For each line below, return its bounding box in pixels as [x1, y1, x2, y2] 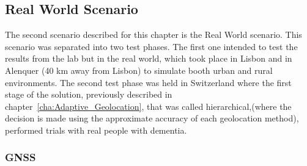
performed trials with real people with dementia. [5, 123, 187, 136]
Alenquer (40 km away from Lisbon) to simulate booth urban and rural [5, 63, 273, 76]
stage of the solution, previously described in [5, 88, 172, 101]
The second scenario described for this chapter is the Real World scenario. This [5, 28, 302, 41]
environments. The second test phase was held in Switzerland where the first [5, 76, 292, 88]
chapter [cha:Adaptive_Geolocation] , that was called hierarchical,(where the [5, 99, 292, 112]
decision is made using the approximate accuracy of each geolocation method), [5, 112, 299, 125]
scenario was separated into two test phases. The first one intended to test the [5, 40, 298, 52]
